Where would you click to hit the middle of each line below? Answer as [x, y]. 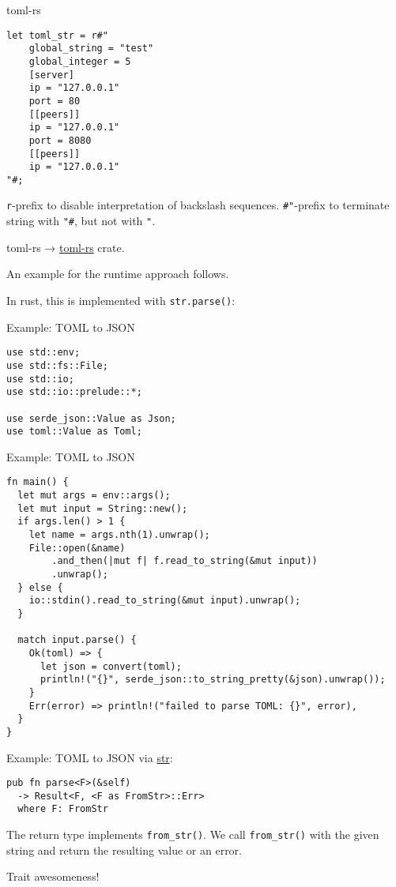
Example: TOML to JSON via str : [90, 757]
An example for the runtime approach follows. [118, 274]
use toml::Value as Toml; [74, 432]
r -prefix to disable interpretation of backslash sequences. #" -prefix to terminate [198, 205]
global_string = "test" [91, 49]
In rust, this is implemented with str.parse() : [121, 300]
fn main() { [38, 482]
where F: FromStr [63, 809]
